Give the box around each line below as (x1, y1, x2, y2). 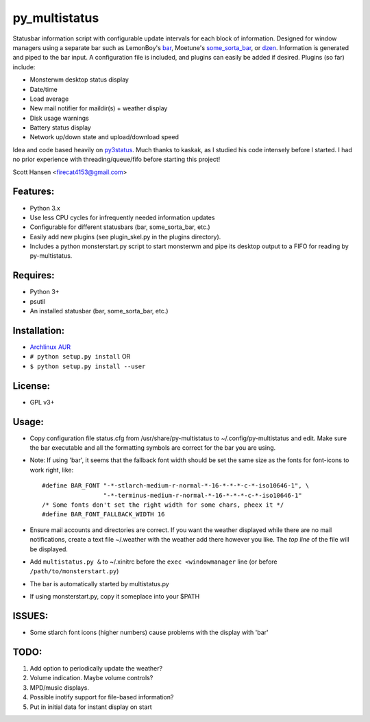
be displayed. (29, 545, 69, 553)
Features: (12, 186, 55, 197)
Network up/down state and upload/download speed (29, 133, 180, 141)
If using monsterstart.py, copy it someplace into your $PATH (29, 592, 200, 601)
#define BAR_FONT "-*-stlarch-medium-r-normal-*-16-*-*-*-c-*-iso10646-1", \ (42, 482, 310, 490)
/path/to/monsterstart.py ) (29, 567, 119, 575)
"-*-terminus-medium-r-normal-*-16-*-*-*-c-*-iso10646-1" (103, 491, 302, 499)
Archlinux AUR (29, 343, 71, 351)
